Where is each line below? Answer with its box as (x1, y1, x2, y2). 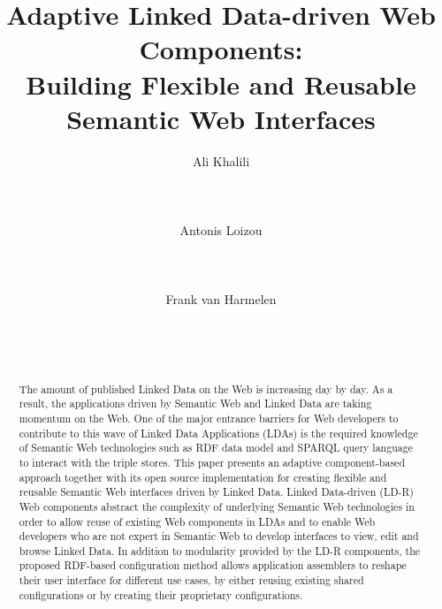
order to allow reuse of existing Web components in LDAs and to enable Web (19, 514, 376, 529)
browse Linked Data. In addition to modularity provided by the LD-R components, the (19, 543, 421, 558)
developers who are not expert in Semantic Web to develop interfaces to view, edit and (19, 529, 419, 544)
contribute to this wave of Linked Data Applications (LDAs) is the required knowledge (19, 425, 418, 440)
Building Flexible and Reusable (26, 65, 416, 102)
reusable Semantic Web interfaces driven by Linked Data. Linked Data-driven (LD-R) (19, 484, 414, 499)
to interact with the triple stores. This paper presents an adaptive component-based (19, 454, 406, 469)
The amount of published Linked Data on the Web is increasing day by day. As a (19, 381, 393, 396)
